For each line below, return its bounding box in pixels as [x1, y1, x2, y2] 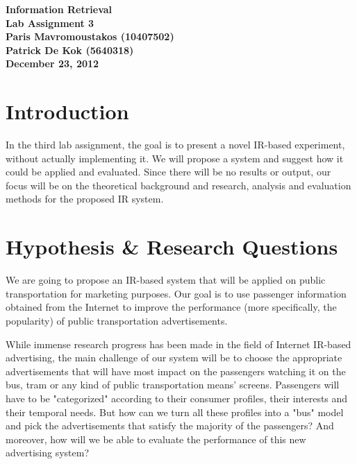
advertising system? [6, 445, 90, 460]
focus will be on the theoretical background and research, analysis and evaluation [6, 178, 351, 192]
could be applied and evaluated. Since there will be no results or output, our [6, 164, 331, 179]
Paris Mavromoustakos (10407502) [6, 29, 174, 44]
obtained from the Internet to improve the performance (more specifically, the [6, 300, 337, 314]
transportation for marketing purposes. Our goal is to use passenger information [6, 286, 347, 300]
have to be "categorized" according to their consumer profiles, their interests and [6, 390, 348, 405]
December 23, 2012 [6, 56, 99, 71]
